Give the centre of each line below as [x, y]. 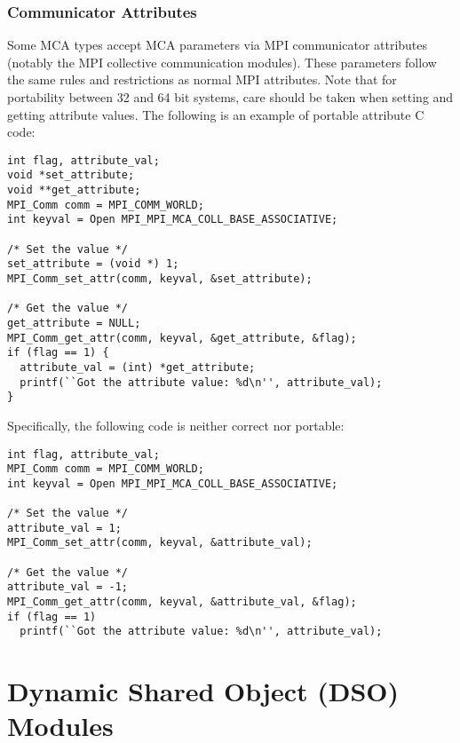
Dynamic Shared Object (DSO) [203, 691]
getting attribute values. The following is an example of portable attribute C [216, 114]
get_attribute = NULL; [74, 323]
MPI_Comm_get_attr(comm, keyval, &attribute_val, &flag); [182, 602]
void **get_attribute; [74, 190]
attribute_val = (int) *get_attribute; [138, 367]
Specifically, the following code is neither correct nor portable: [176, 425]
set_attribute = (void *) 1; [93, 264]
